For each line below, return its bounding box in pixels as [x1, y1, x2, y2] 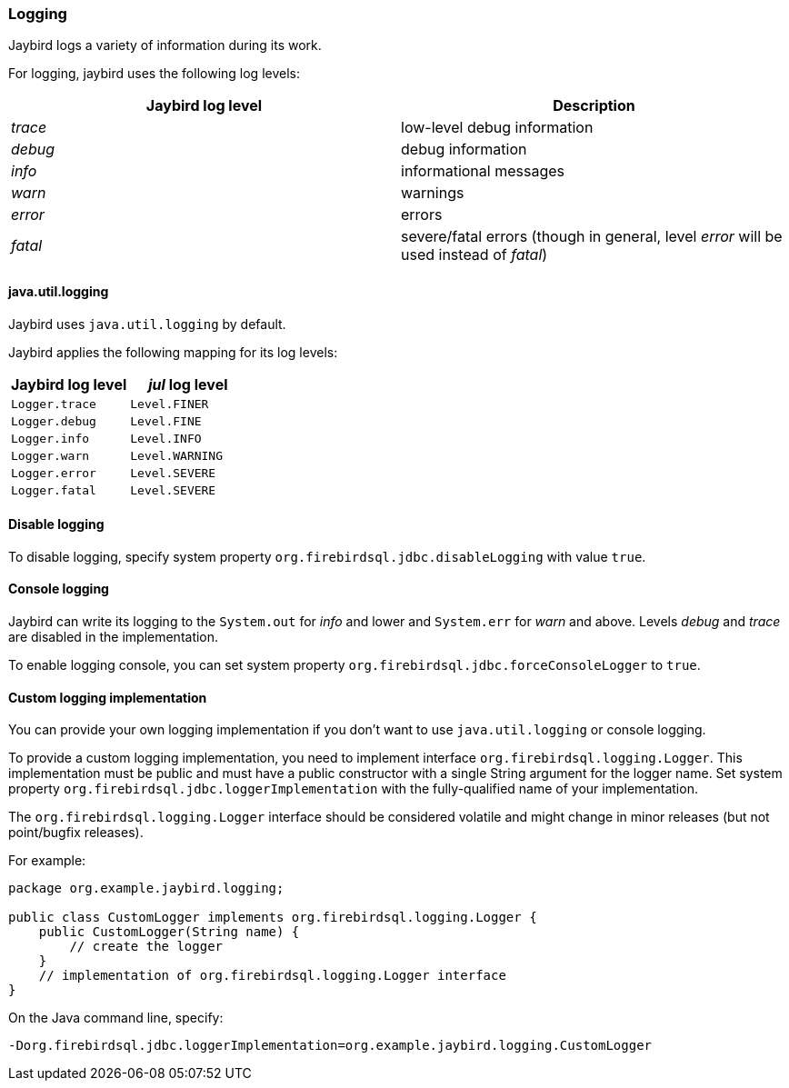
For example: [8, 853, 86, 869]
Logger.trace [11, 396, 96, 411]
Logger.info [11, 431, 90, 445]
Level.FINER [130, 396, 209, 411]
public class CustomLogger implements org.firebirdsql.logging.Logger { [8, 910, 537, 925]
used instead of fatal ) [401, 245, 548, 265]
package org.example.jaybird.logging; [8, 881, 285, 896]
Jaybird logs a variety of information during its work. [8, 37, 322, 54]
